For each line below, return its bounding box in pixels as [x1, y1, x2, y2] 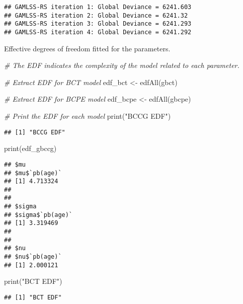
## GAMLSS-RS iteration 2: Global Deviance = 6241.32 [4, 12, 188, 19]
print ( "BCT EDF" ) [4, 276, 62, 286]
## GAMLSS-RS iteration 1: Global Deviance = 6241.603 [4, 4, 192, 11]
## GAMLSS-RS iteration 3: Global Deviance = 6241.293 [4, 20, 192, 28]
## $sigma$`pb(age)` [4, 211, 73, 218]
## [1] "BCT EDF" [4, 293, 62, 301]
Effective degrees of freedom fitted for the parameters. [4, 43, 171, 53]
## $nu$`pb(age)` [4, 253, 62, 261]
